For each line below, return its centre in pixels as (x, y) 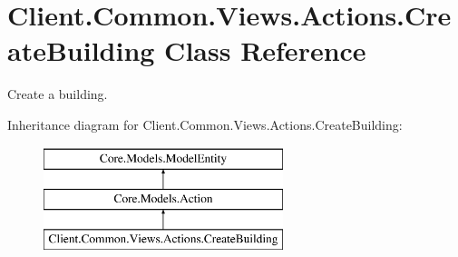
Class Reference (265, 50)
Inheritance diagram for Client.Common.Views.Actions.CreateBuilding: (205, 124)
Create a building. (58, 94)
